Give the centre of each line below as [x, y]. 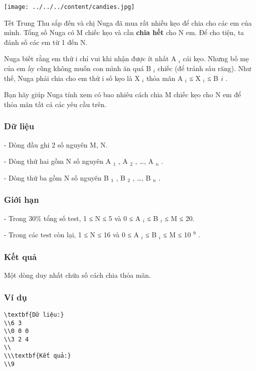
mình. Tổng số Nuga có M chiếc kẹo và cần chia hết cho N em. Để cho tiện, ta [124, 32]
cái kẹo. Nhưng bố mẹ [216, 58]
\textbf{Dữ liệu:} [34, 315]
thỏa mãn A [165, 78]
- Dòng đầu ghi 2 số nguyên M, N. [56, 144]
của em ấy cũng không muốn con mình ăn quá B [78, 68]
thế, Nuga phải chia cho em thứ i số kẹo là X [72, 78]
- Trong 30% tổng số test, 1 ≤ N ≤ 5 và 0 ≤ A [72, 218]
